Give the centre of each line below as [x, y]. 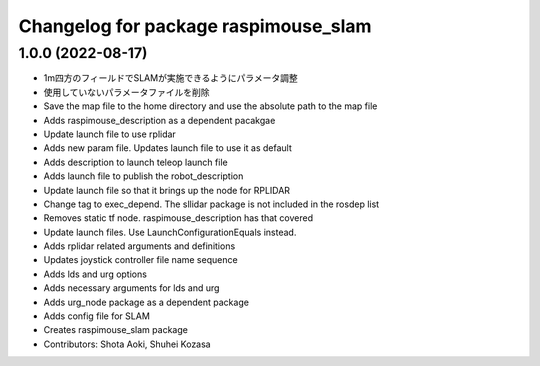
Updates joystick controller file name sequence [141, 260]
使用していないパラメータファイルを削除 [126, 92]
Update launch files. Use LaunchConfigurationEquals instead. [170, 232]
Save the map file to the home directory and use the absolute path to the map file [210, 106]
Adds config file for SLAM [96, 316]
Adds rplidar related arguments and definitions [139, 246]
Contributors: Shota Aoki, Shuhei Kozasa [127, 344]
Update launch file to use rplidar [110, 134]
